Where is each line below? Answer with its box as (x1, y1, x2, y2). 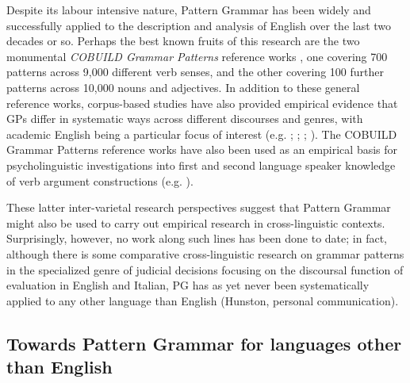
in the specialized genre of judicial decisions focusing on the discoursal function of (6, 261, 404, 278)
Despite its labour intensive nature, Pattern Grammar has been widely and (6, 2, 371, 17)
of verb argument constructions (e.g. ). (6, 172, 194, 189)
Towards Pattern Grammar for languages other (6, 331, 402, 355)
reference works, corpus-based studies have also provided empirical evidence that (6, 94, 398, 111)
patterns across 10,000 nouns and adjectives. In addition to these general (6, 79, 360, 95)
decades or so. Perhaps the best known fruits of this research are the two (6, 33, 360, 49)
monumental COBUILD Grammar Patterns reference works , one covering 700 (6, 48, 388, 64)
